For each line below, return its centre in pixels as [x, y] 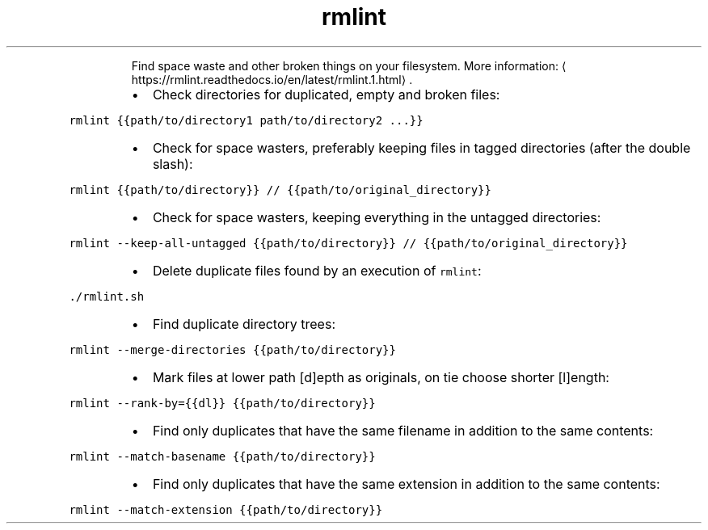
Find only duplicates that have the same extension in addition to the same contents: [406, 484]
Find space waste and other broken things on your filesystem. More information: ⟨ [349, 65]
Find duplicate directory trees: [244, 324]
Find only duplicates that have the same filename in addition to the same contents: [403, 430]
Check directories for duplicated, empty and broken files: [326, 94]
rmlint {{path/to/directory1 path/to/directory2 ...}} [246, 120]
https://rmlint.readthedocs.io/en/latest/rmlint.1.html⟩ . [272, 79]
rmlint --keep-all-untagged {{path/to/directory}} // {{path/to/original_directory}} [348, 243]
